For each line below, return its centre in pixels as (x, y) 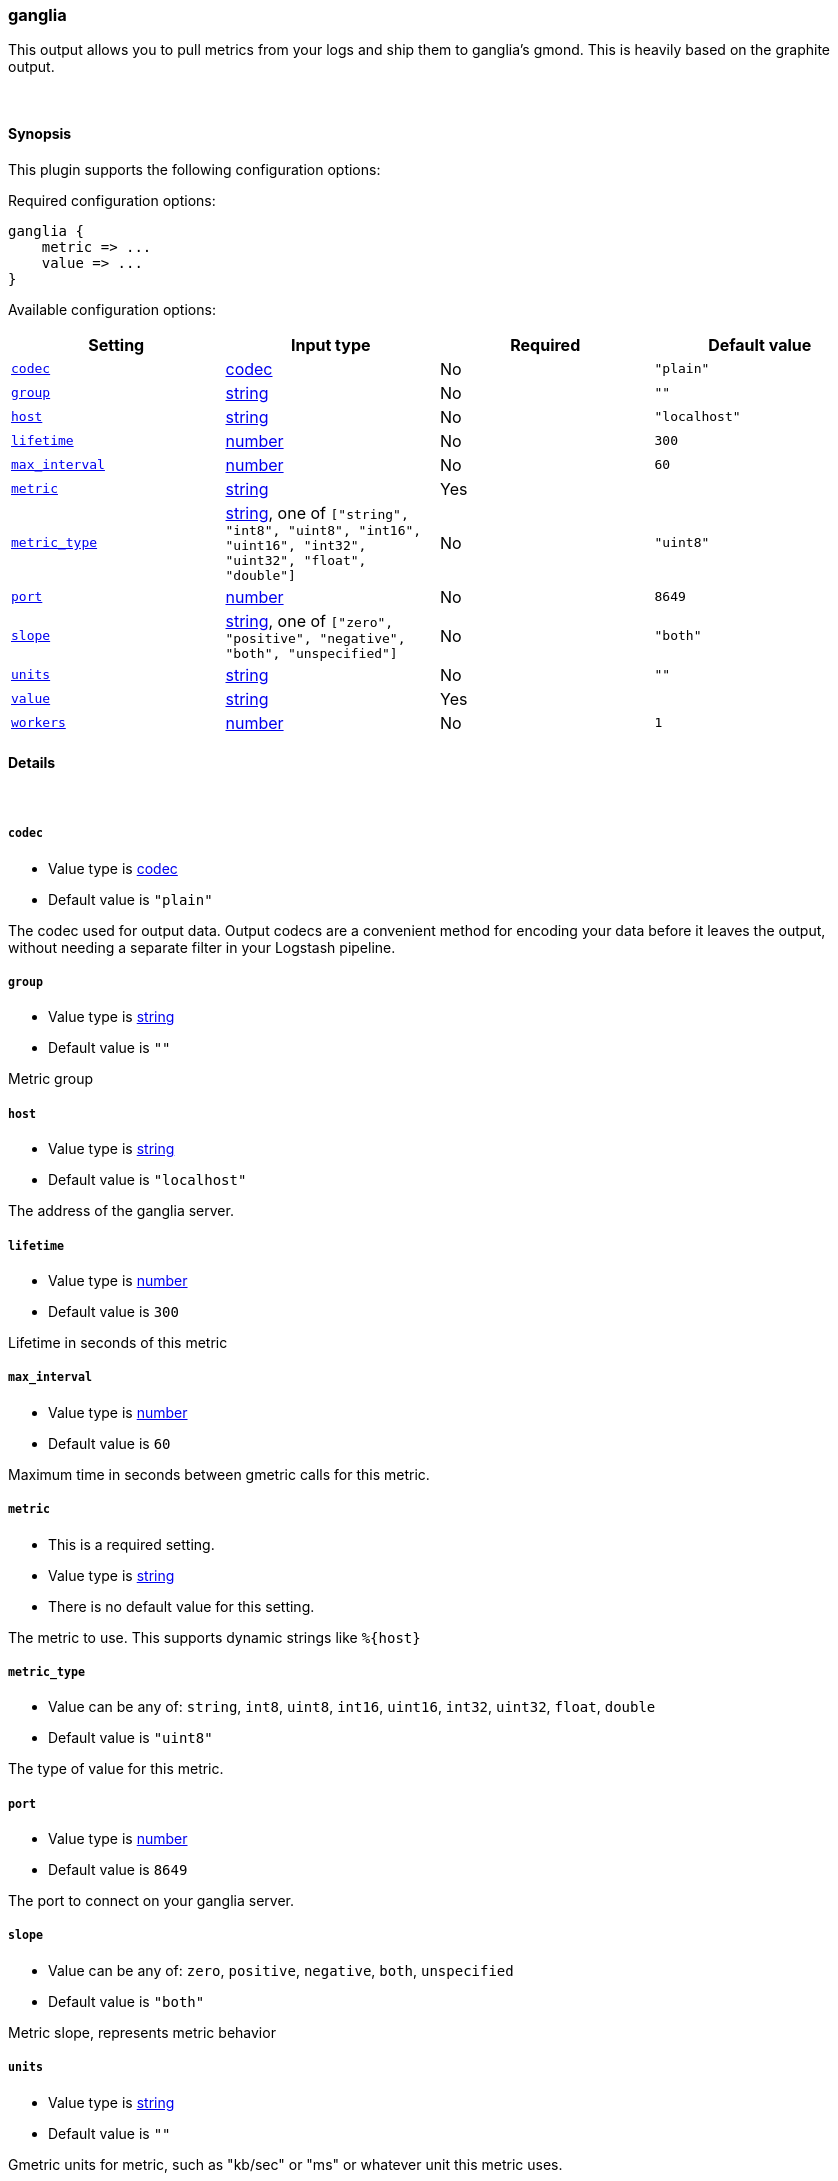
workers (38, 723)
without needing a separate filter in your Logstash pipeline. (202, 947)
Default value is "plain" (130, 899)
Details (32, 763)
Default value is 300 (113, 1311)
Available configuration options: (112, 309)
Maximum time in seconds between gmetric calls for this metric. (219, 1474)
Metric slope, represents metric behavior (142, 2032)
